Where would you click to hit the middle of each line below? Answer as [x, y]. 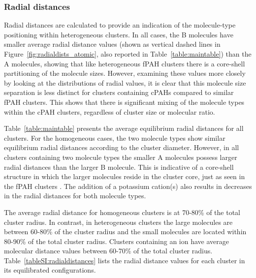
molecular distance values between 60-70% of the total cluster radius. [108, 251]
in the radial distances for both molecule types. [75, 196]
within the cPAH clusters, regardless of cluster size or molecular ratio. [110, 111]
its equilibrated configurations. [50, 270]
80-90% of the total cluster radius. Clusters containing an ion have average [117, 241]
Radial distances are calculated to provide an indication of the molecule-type [120, 25]
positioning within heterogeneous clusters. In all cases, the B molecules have [119, 34]
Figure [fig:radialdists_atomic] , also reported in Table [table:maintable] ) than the [128, 54]
